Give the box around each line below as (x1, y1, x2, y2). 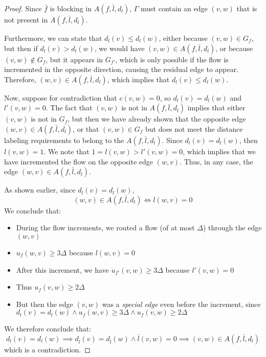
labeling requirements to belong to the (4, 134, 124, 145)
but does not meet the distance (145, 123, 243, 134)
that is (236, 3, 257, 13)
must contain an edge (141, 3, 208, 13)
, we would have (94, 42, 145, 53)
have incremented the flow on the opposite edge (4, 156, 153, 166)
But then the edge (16, 298, 73, 309)
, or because (215, 42, 253, 53)
